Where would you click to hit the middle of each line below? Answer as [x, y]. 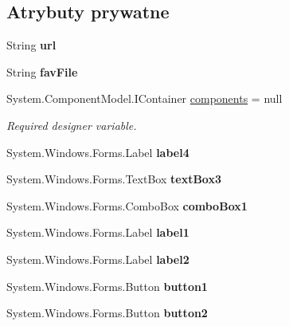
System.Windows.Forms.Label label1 [98, 232]
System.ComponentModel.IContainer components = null [144, 98]
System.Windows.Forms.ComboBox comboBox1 [127, 205]
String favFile [42, 71]
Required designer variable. [72, 125]
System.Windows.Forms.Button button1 [107, 286]
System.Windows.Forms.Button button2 [107, 313]
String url [31, 45]
